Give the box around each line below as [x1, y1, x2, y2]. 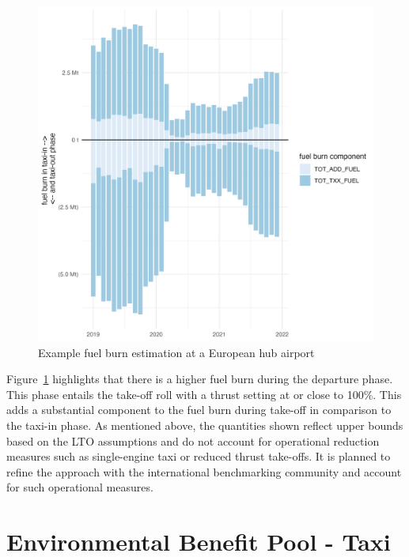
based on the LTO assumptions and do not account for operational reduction [6, 432, 380, 449]
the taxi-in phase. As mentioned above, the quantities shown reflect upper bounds [6, 416, 403, 433]
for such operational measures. [6, 479, 153, 495]
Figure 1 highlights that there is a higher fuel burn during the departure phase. [6, 371, 393, 387]
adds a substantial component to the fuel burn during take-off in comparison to [6, 401, 392, 418]
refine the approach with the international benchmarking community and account [6, 463, 402, 480]
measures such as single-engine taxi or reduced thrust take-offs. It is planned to [6, 448, 391, 465]
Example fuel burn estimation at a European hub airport [38, 344, 315, 360]
